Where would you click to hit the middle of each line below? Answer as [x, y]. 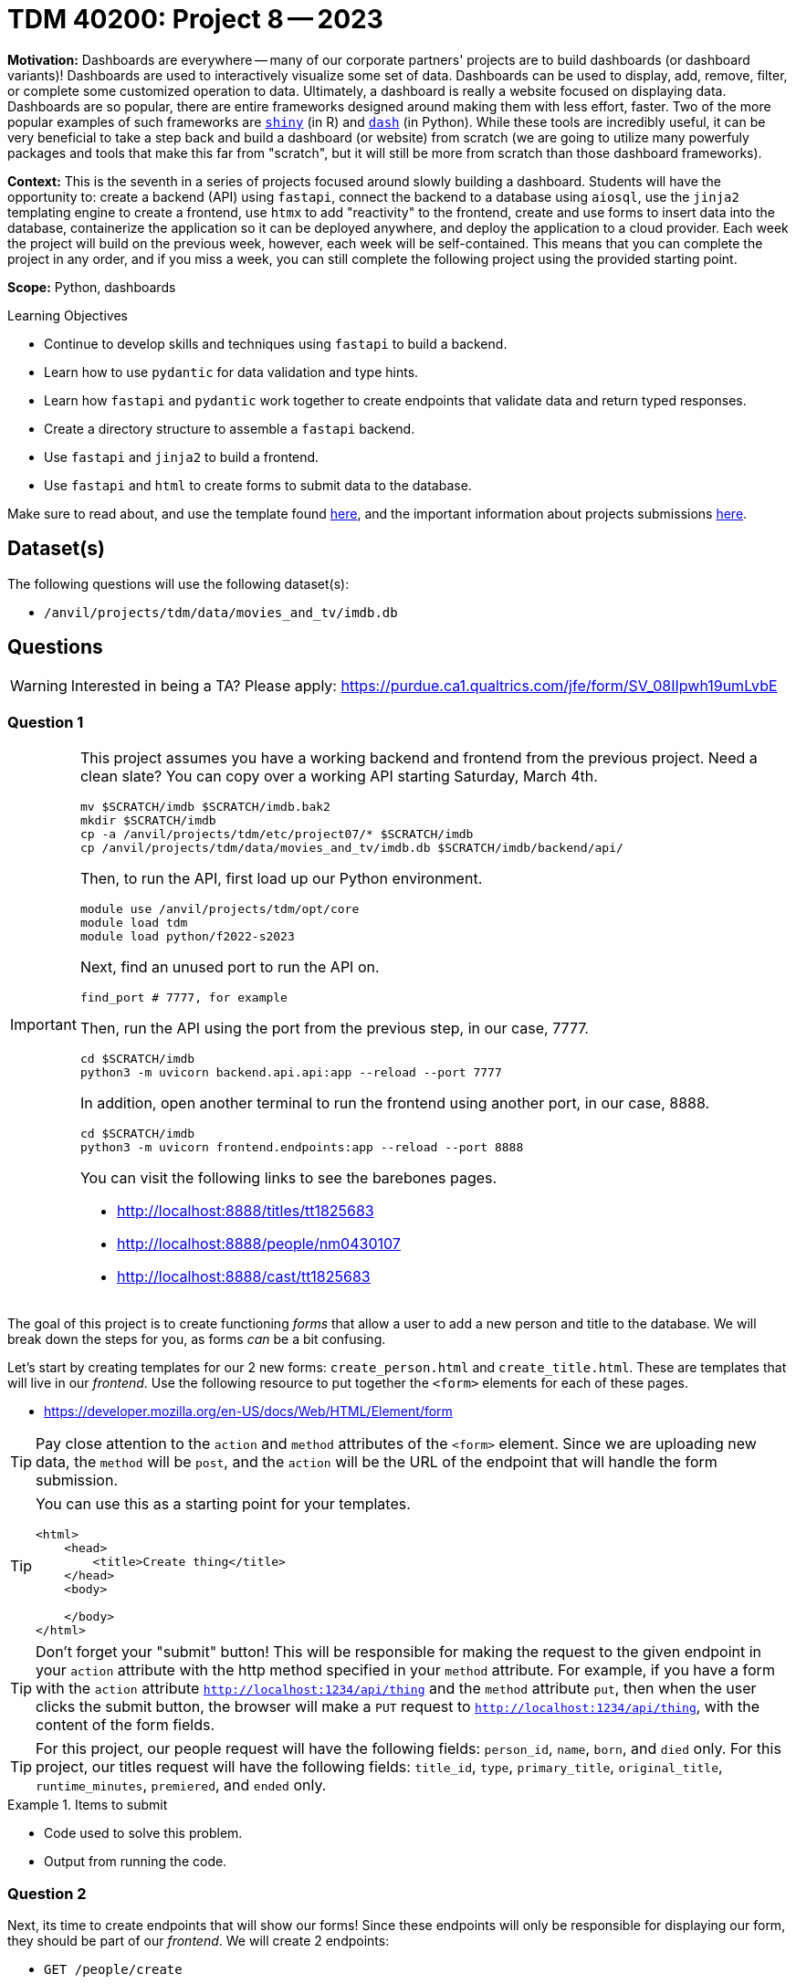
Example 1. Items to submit [88, 1805]
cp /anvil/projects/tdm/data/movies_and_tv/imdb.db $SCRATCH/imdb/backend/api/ [351, 848]
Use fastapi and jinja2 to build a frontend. [182, 457]
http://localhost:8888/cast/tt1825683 [243, 1277]
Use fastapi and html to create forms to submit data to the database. [258, 485]
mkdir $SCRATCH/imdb [148, 821]
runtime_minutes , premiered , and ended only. [181, 1785]
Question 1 [46, 722]
